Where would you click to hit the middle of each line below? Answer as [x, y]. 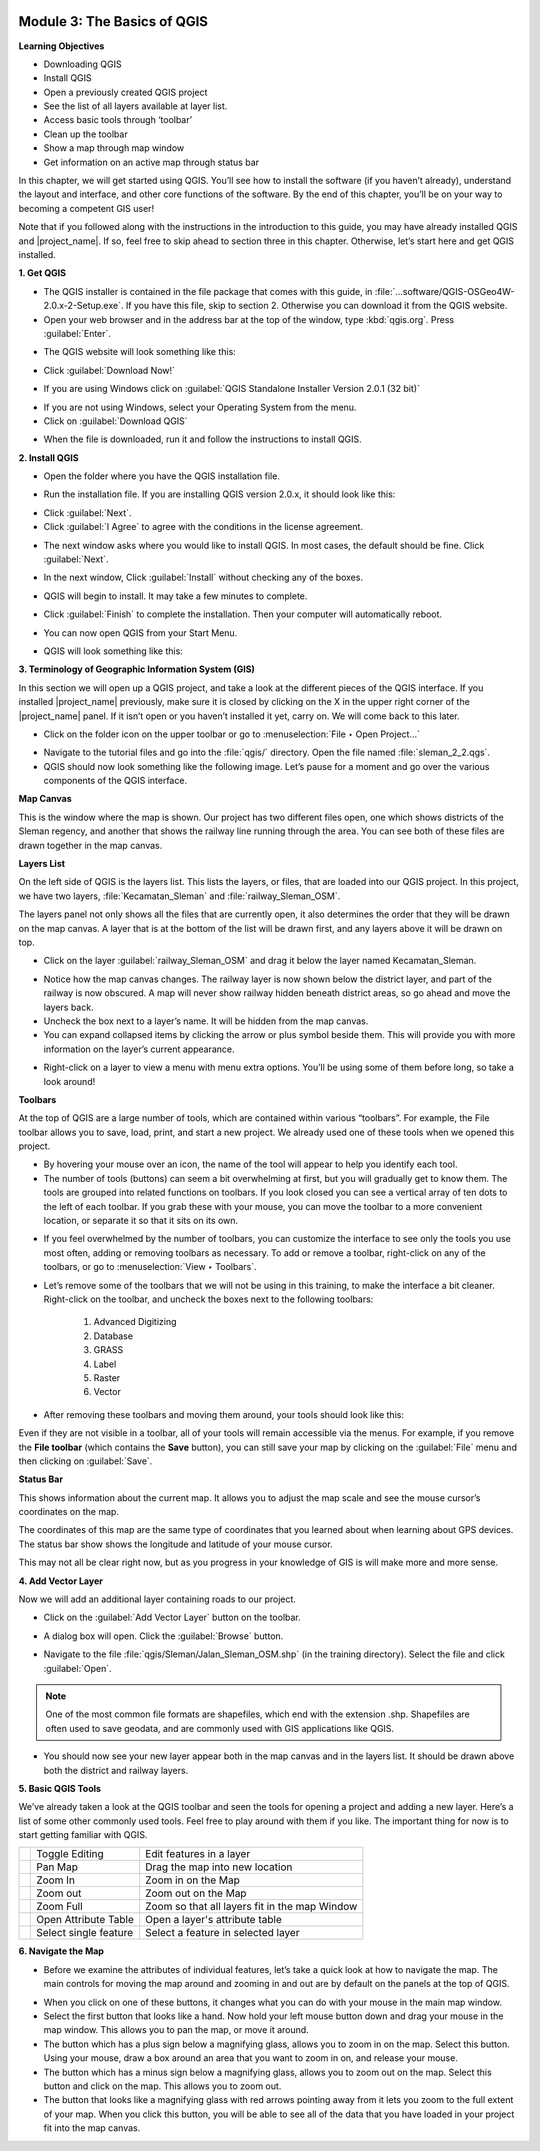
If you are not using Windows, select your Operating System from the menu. [200, 407]
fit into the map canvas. [92, 2128]
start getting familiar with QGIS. [83, 1835]
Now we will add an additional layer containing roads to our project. [157, 1599]
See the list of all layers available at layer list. [135, 106]
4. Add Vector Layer [61, 1581]
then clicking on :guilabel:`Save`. [85, 1461]
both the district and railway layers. [116, 1770]
